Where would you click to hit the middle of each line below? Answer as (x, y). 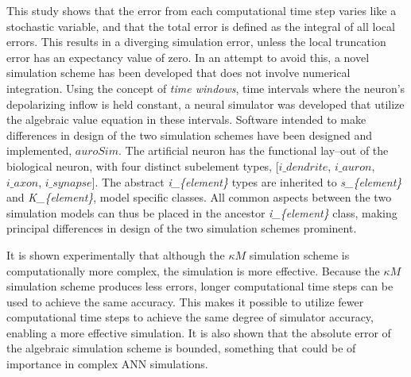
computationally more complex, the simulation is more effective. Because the (193, 270)
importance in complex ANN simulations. (107, 364)
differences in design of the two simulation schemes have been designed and (190, 135)
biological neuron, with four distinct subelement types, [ (143, 165)
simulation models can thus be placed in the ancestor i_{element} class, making (202, 212)
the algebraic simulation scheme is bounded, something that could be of (181, 348)
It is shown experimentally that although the (116, 254)
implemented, (39, 150)
